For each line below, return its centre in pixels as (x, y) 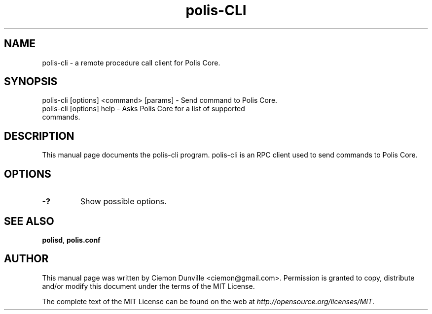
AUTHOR (26, 259)
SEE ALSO (29, 221)
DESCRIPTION (39, 136)
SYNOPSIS (31, 82)
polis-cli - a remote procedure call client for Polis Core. (131, 63)
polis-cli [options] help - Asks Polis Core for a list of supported (144, 109)
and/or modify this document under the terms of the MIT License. (148, 286)
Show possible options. (123, 202)
